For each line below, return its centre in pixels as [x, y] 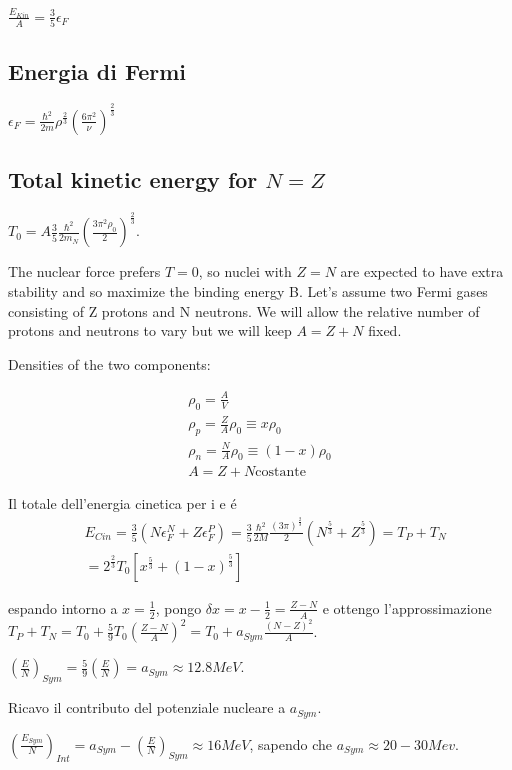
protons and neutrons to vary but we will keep [150, 330]
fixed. [385, 330]
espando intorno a [63, 607]
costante [280, 472]
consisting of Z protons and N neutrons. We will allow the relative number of [244, 310]
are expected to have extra [422, 271]
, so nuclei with [245, 271]
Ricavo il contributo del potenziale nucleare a [147, 707]
